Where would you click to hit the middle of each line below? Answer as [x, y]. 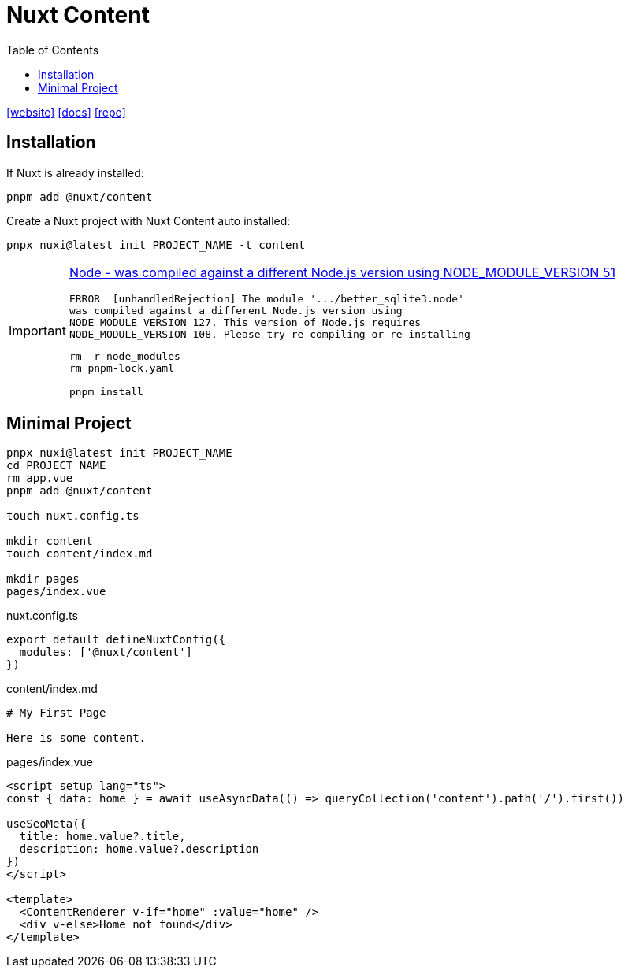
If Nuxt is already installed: [75, 172]
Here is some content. [76, 738]
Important [37, 331]
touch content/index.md [80, 554]
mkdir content [50, 541]
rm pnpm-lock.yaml [122, 368]
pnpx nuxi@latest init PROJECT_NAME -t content [156, 244]
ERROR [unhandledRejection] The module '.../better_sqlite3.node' [266, 298]
